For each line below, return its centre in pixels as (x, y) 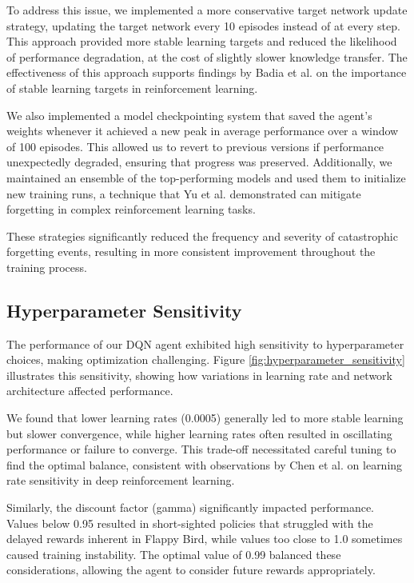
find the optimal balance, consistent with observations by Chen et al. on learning (205, 464)
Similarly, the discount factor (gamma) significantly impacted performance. (191, 507)
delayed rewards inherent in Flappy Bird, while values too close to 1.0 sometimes (205, 539)
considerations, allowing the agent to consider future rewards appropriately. (191, 570)
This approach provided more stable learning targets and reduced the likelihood (202, 41)
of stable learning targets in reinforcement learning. (132, 88)
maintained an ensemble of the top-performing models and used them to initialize (206, 177)
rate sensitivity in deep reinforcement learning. (121, 480)
